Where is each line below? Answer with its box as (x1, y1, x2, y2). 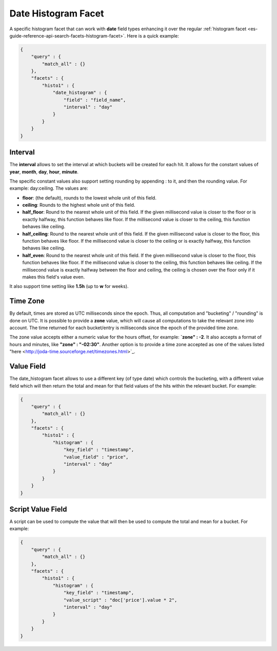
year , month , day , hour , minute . (9, 169, 79, 175)
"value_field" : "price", (63, 454, 129, 460)
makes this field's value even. (22, 274, 85, 280)
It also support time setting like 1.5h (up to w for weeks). (9, 283, 129, 290)
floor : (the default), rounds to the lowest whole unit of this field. (22, 194, 156, 201)
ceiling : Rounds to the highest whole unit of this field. (22, 202, 135, 208)
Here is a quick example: (127, 32, 179, 39)
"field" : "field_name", (63, 97, 126, 103)
